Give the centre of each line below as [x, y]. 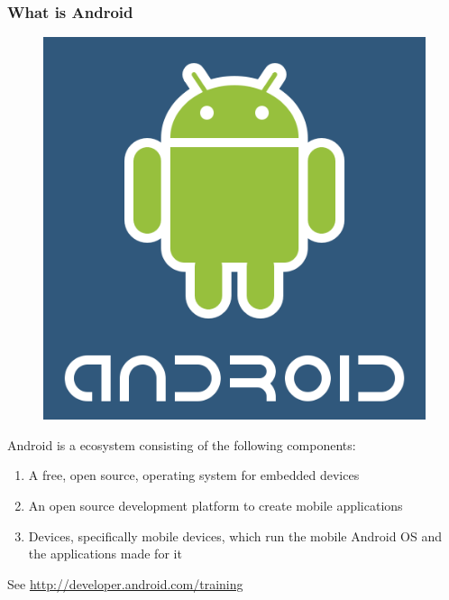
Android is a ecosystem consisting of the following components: [182, 444]
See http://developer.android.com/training [125, 583]
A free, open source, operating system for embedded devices [194, 475]
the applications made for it [105, 554]
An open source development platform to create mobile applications [215, 505]
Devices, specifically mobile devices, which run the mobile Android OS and [235, 535]
